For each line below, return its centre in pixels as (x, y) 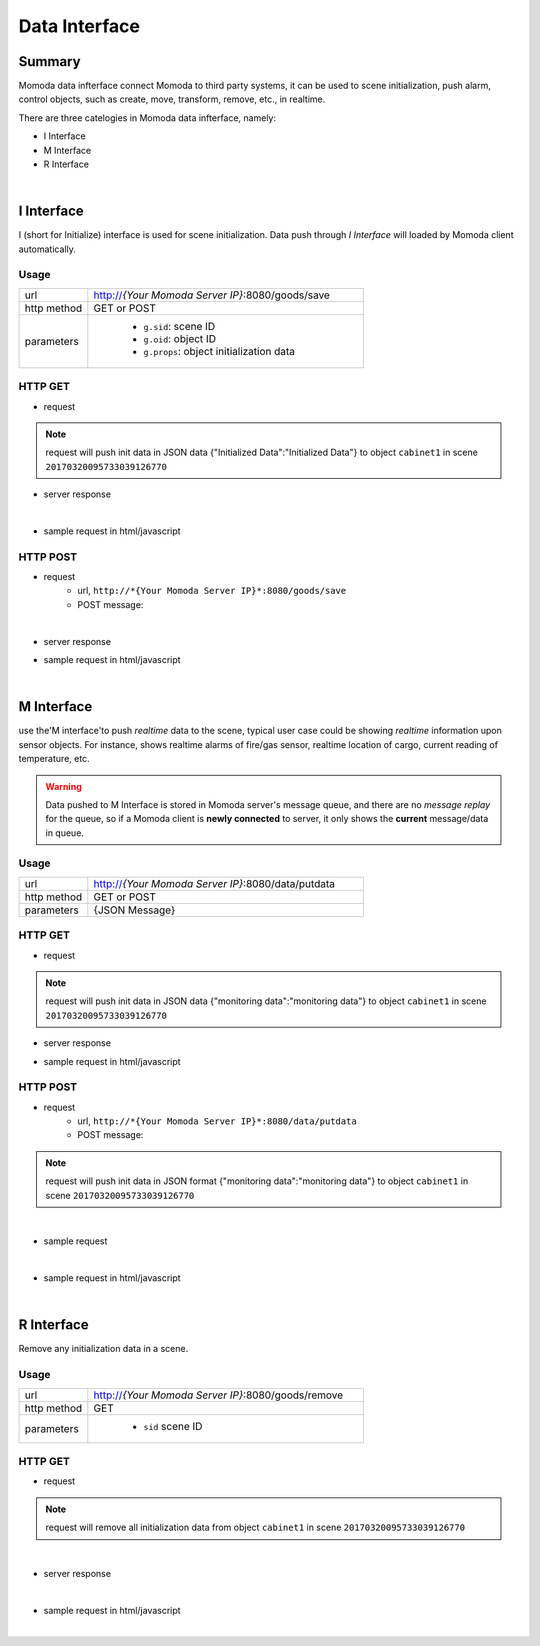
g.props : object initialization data (219, 351)
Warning (63, 786)
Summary (49, 61)
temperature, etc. (54, 759)
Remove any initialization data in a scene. (103, 1349)
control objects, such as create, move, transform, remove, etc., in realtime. (172, 99)
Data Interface (79, 26)
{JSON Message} (134, 910)
